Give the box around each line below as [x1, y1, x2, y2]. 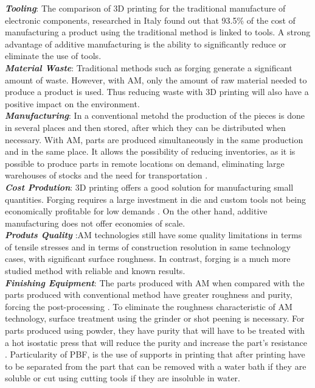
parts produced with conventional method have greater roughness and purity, [5, 288, 292, 301]
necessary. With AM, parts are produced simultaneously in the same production [5, 133, 303, 146]
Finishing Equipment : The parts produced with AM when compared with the [5, 276, 305, 289]
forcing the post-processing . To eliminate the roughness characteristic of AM [5, 300, 292, 312]
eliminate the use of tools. [5, 49, 102, 62]
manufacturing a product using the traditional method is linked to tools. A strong [5, 26, 311, 38]
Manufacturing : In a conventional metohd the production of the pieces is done [5, 109, 305, 122]
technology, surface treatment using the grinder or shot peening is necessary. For [5, 312, 305, 325]
